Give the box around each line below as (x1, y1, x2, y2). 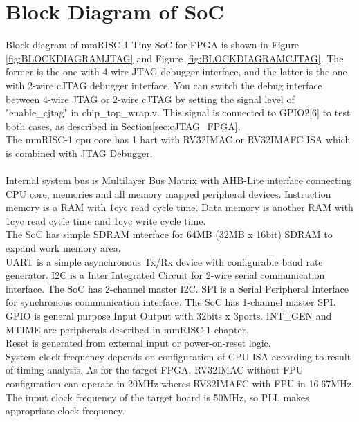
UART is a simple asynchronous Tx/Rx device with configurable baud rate (6, 254, 323, 268)
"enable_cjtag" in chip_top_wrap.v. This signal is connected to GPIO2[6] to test (6, 105, 351, 120)
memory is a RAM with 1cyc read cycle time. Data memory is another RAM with (6, 200, 353, 214)
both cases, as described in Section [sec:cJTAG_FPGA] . (6, 118, 241, 133)
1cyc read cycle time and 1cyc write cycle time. (6, 213, 206, 228)
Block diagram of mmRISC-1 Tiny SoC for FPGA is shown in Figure (6, 37, 300, 52)
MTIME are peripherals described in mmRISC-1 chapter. (6, 322, 249, 336)
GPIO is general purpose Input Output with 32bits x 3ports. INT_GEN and (6, 309, 332, 322)
